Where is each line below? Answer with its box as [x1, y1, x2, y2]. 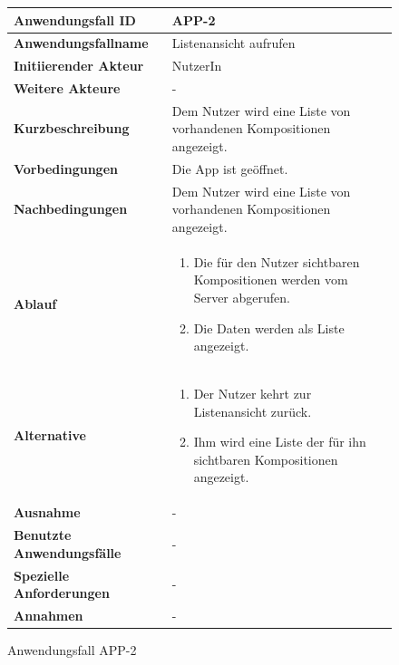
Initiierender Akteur [14, 56, 144, 75]
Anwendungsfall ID [14, 10, 136, 29]
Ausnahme [14, 503, 81, 522]
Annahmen [14, 605, 83, 624]
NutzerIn [171, 56, 222, 75]
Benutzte [14, 525, 72, 545]
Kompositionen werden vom [193, 270, 348, 289]
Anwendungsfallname [14, 34, 149, 53]
